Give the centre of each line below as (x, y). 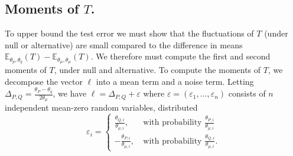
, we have (70, 93)
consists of (247, 93)
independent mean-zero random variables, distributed (101, 107)
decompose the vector (44, 81)
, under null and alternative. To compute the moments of (157, 70)
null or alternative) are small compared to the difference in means (124, 44)
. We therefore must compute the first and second (180, 56)
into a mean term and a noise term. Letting (175, 81)
